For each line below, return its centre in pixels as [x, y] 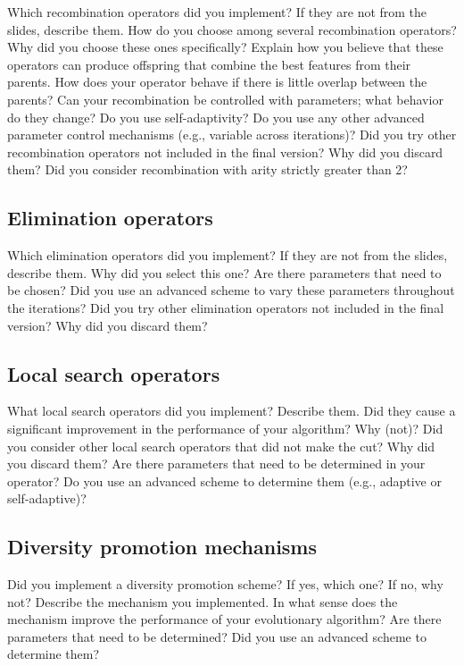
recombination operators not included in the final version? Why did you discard [225, 152]
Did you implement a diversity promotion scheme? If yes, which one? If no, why [225, 584]
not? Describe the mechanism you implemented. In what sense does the [203, 601]
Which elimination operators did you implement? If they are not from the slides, [228, 255]
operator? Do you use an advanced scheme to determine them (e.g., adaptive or [224, 481]
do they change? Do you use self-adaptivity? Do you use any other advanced [216, 117]
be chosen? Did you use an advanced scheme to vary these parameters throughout [231, 290]
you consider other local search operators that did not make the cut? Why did [221, 446]
